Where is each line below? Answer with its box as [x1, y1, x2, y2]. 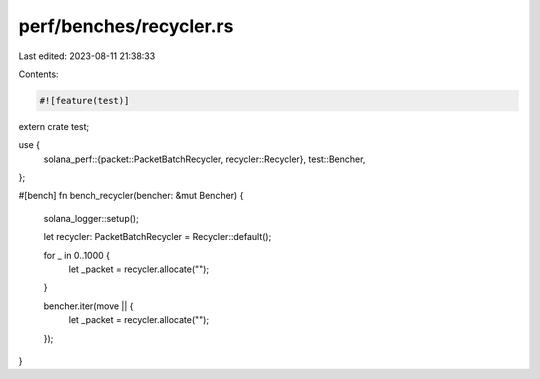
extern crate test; [18, 120, 90, 132]
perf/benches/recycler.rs [18, 15, 234, 37]
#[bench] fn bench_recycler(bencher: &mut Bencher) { [18, 190, 244, 202]
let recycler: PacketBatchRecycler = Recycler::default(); [43, 231, 272, 243]
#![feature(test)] [39, 95, 130, 106]
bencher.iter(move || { [43, 300, 134, 312]
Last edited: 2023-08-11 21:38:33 [18, 50, 156, 62]
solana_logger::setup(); [43, 212, 139, 224]
